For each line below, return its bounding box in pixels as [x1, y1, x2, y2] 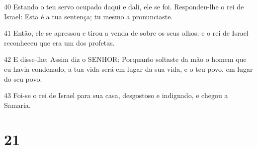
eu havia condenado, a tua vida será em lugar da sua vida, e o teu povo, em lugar [4, 63, 253, 74]
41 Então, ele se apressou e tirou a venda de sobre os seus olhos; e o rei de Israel [4, 28, 249, 38]
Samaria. [4, 99, 31, 110]
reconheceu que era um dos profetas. [4, 37, 115, 48]
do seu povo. [4, 73, 42, 84]
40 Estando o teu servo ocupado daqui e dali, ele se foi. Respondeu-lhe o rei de [4, 1, 244, 11]
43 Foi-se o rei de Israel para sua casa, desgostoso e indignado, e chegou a [4, 90, 228, 100]
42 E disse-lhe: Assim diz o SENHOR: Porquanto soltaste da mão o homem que [4, 54, 247, 64]
